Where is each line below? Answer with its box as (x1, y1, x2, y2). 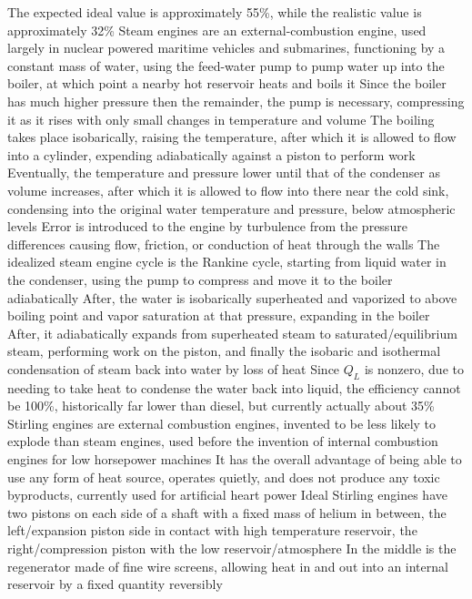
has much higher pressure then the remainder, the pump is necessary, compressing (7, 91, 465, 110)
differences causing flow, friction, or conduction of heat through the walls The (7, 234, 440, 253)
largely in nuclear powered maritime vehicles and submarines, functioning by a (7, 38, 446, 57)
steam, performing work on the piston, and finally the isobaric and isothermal (7, 341, 441, 360)
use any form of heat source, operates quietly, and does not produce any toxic (7, 467, 440, 486)
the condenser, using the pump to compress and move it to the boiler (7, 269, 393, 289)
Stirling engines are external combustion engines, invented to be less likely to (7, 413, 437, 432)
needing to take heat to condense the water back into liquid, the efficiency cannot (7, 378, 461, 397)
